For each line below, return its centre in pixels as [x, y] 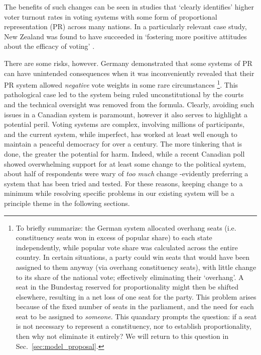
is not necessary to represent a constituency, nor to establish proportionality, [134, 326]
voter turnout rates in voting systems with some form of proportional [111, 16]
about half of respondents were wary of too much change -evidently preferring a [126, 173]
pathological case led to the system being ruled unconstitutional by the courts [124, 94]
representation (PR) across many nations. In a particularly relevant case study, [125, 26]
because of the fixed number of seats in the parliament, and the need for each [135, 306]
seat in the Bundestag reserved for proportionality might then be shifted [127, 287]
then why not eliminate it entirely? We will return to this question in [122, 336]
